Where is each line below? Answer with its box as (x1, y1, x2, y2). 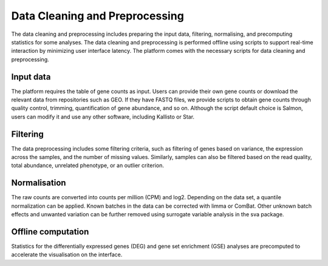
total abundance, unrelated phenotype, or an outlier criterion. (11, 162, 164, 169)
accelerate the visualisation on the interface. (11, 251, 123, 258)
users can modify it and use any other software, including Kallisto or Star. (11, 113, 194, 120)
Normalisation (11, 178, 66, 188)
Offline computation (11, 227, 89, 237)
